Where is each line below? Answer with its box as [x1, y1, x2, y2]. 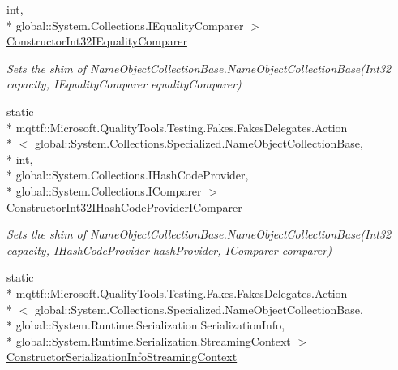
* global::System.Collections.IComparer [6, 182, 202, 199]
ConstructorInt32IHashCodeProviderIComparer [6, 198, 242, 215]
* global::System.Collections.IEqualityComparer [6, 16, 244, 33]
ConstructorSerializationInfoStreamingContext [6, 348, 238, 365]
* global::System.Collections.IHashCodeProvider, [6, 166, 249, 183]
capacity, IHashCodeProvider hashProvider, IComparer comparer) [6, 241, 332, 258]
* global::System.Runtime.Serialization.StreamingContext [6, 332, 291, 349]
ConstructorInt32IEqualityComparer [6, 32, 187, 49]
